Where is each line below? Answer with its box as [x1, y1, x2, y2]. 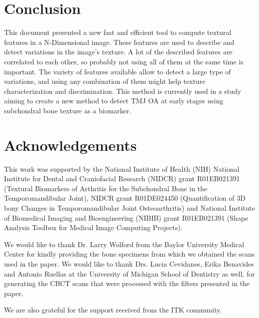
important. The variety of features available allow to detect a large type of [4, 66, 231, 76]
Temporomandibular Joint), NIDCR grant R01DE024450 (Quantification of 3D [4, 193, 246, 203]
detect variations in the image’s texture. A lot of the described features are [4, 46, 233, 57]
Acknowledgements [4, 134, 137, 155]
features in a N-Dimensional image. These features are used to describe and [4, 36, 235, 47]
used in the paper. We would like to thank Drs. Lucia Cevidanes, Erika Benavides [4, 258, 254, 269]
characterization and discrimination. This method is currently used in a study [4, 85, 242, 96]
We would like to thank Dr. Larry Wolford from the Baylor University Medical [4, 239, 245, 249]
